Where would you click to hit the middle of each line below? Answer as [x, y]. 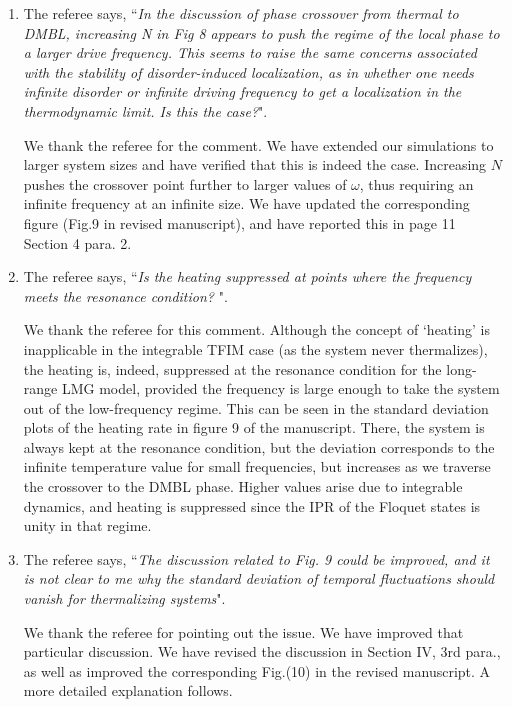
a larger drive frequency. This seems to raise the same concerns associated [250, 52]
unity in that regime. [87, 525]
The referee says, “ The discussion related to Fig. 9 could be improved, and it [256, 558]
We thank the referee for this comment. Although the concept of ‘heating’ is [256, 329]
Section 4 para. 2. [77, 242]
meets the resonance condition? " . [125, 295]
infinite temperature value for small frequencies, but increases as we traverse [257, 466]
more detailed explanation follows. [128, 690]
